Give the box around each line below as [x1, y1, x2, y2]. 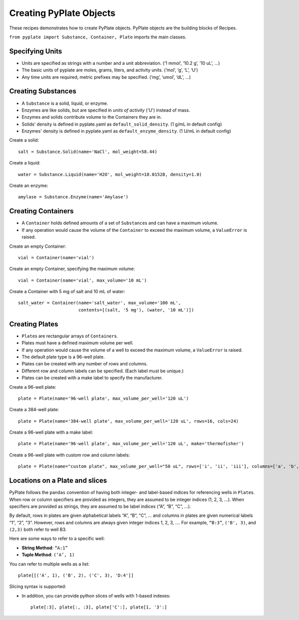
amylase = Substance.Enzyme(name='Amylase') [18, 194, 129, 200]
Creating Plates [9, 319, 58, 328]
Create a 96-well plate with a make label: [9, 429, 93, 436]
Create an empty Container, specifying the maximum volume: [9, 266, 136, 272]
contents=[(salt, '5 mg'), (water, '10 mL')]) [78, 307, 194, 312]
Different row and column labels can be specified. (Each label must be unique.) [21, 368, 184, 374]
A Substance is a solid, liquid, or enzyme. [21, 100, 108, 106]
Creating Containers [9, 207, 74, 215]
